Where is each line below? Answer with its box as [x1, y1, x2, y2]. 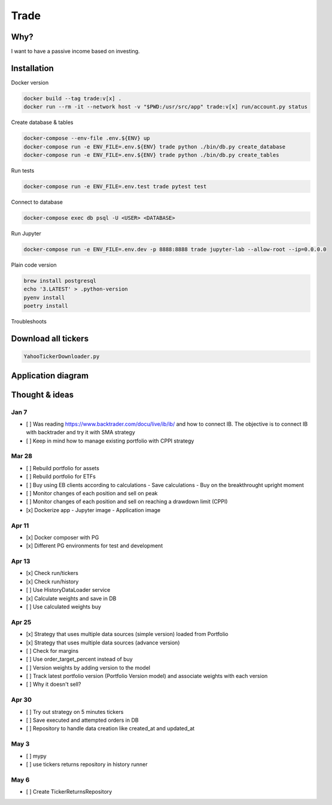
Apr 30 [11, 695, 32, 704]
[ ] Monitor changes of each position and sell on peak [26, 489, 158, 497]
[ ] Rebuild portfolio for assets [26, 464, 100, 471]
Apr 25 [11, 618, 32, 626]
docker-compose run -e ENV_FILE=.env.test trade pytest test [23, 183, 207, 190]
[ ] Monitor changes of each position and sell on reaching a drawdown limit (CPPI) [26, 498, 228, 506]
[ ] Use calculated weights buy [26, 603, 102, 610]
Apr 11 [11, 521, 29, 529]
